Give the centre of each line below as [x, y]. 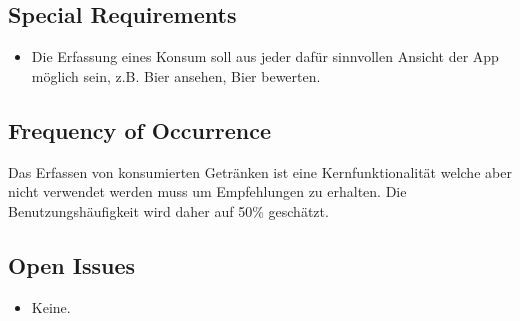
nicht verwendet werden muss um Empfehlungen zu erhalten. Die [207, 191]
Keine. [51, 306]
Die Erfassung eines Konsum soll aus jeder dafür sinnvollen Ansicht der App [265, 56]
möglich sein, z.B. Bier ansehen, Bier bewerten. [176, 75]
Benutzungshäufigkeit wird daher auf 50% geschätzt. [168, 210]
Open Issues [72, 264]
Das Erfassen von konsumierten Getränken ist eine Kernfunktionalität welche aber [260, 171]
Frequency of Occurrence [140, 129]
